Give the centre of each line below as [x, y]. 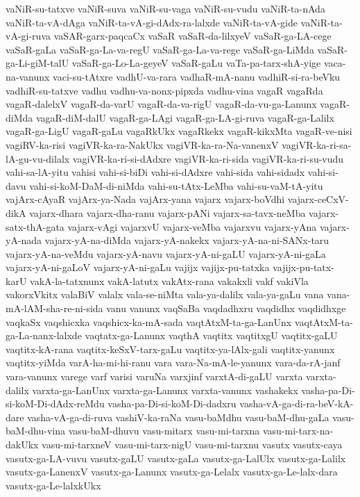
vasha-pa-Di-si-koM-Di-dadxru [172, 404]
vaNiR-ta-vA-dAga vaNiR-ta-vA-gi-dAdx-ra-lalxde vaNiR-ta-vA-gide [152, 22]
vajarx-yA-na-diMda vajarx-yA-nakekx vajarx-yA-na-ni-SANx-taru [187, 240]
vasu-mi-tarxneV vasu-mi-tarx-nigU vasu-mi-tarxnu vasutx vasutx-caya [192, 444]
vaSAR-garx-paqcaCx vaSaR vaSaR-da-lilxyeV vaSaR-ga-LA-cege [192, 36]
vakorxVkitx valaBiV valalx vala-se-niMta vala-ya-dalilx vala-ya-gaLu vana [165, 294]
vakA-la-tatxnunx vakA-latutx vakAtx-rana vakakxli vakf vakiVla [169, 280]
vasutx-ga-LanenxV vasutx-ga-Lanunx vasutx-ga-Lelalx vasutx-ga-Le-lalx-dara [172, 472]
